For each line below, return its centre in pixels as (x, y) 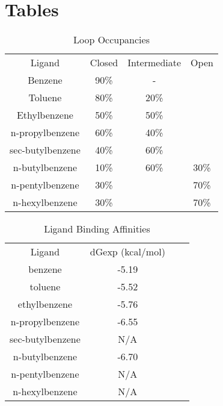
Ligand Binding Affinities (97, 229)
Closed (104, 63)
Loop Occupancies (111, 40)
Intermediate (154, 63)
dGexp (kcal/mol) (127, 252)
